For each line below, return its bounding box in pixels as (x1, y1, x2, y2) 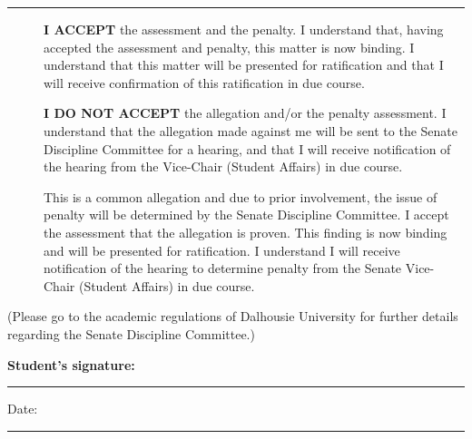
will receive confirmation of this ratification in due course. (44, 73, 365, 92)
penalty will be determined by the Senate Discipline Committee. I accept (44, 205, 449, 224)
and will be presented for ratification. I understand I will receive (44, 240, 400, 259)
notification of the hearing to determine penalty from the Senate (44, 259, 402, 278)
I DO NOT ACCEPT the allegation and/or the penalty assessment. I (44, 103, 447, 122)
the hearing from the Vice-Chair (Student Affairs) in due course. (44, 157, 403, 176)
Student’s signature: (7, 355, 135, 374)
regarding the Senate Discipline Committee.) (7, 324, 255, 343)
